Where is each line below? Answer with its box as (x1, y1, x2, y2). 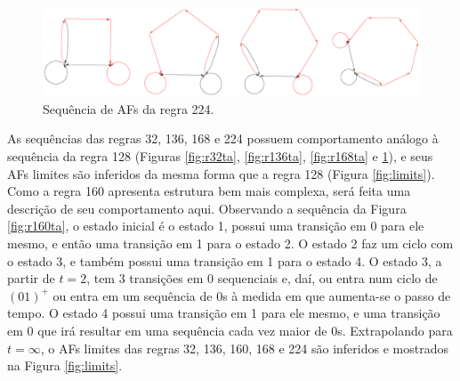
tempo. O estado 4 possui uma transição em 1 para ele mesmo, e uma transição (7, 304, 440, 322)
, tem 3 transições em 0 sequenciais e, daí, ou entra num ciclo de (86, 269, 438, 288)
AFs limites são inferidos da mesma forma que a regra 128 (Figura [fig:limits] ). (7, 164, 435, 182)
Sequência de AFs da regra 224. (43, 99, 214, 118)
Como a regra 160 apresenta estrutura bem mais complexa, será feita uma (7, 182, 411, 200)
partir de (7, 269, 55, 288)
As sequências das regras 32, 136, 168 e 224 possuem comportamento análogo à (7, 129, 439, 148)
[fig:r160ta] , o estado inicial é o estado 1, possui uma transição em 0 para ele (7, 216, 424, 235)
